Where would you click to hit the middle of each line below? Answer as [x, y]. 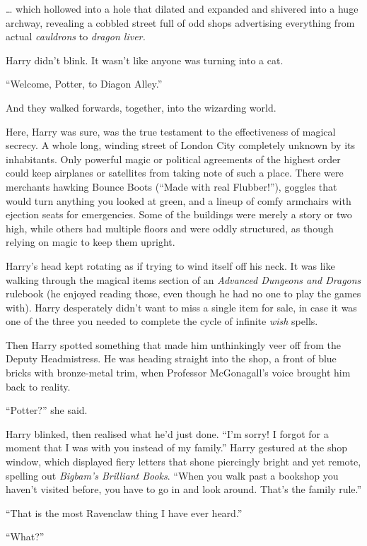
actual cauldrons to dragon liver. [76, 36]
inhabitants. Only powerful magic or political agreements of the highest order [173, 159]
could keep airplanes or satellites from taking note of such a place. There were [175, 173]
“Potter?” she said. [47, 410]
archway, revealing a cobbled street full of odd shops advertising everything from [180, 22]
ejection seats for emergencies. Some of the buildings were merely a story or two [179, 214]
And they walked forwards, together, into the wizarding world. [141, 107]
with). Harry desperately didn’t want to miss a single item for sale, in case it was [181, 307]
